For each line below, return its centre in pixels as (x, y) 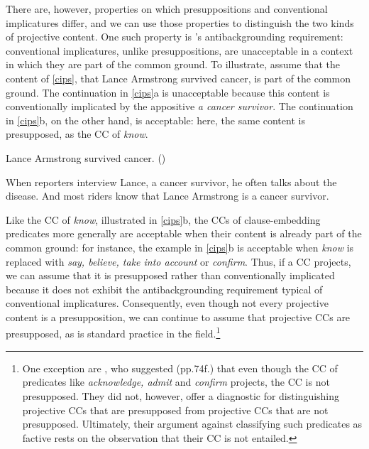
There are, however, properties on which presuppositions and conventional (167, 9)
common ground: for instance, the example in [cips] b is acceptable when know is (180, 247)
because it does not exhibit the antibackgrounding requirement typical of (164, 289)
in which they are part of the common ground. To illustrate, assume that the (173, 64)
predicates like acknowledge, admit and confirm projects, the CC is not (176, 382)
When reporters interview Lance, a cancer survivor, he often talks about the (171, 182)
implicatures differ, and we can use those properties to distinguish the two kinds (180, 22)
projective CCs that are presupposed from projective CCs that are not (175, 410)
